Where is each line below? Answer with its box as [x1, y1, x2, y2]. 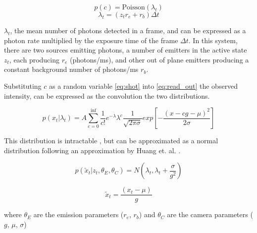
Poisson [122, 4, 145, 11]
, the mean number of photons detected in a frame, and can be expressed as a [10, 25, 246, 35]
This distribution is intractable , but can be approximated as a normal [4, 135, 218, 146]
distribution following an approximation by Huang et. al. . [4, 145, 181, 155]
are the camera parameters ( [167, 209, 253, 220]
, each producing [9, 54, 60, 64]
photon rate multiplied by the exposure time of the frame [4, 35, 178, 45]
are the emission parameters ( [33, 209, 124, 220]
